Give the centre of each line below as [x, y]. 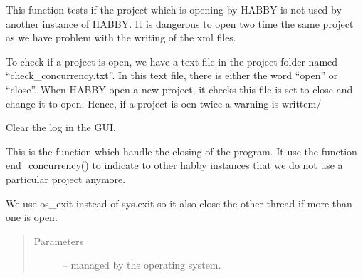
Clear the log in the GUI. [61, 127]
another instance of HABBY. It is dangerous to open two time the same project [180, 23]
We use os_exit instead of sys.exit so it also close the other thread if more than [179, 203]
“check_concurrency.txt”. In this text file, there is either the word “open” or [172, 75]
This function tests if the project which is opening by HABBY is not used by [174, 9]
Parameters [58, 241]
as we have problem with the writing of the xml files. [121, 37]
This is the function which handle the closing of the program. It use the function [181, 151]
